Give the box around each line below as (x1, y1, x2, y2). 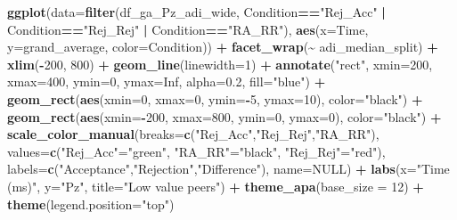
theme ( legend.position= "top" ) (7, 194, 175, 213)
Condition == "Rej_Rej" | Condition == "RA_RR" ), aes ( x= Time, (7, 20, 369, 38)
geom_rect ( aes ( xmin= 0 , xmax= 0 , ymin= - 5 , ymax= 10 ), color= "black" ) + (7, 89, 423, 108)
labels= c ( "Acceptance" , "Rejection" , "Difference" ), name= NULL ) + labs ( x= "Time (7, 159, 450, 178)
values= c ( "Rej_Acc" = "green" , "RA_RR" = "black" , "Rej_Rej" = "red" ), (7, 142, 386, 160)
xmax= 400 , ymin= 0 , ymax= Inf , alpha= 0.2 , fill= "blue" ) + (7, 72, 326, 91)
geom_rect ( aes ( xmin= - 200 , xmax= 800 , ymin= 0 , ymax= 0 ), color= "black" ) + (7, 107, 442, 126)
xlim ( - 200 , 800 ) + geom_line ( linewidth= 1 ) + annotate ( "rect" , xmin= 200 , (7, 54, 433, 73)
